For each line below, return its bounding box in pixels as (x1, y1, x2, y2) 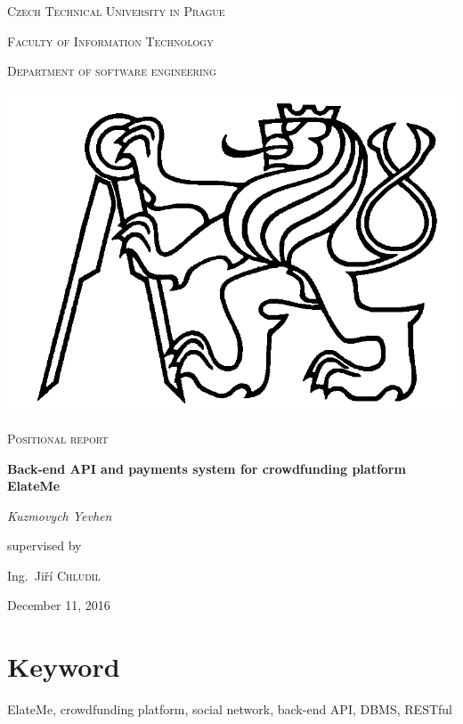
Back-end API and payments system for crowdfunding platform (7, 459, 406, 477)
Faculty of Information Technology (7, 31, 214, 50)
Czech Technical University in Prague (7, 2, 225, 20)
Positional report (7, 428, 109, 447)
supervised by (7, 536, 82, 555)
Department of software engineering (7, 61, 216, 80)
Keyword (7, 648, 120, 685)
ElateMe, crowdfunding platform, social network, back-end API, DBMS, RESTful (7, 700, 452, 719)
